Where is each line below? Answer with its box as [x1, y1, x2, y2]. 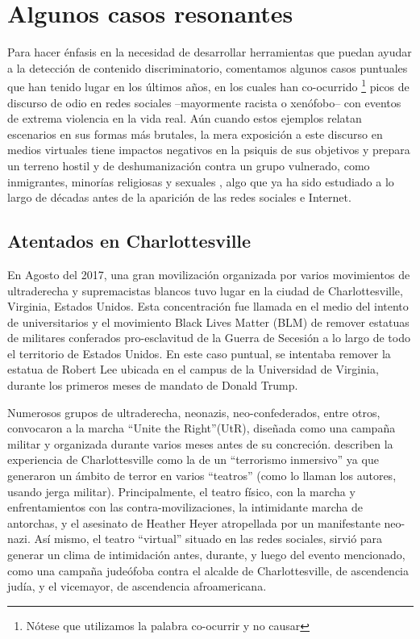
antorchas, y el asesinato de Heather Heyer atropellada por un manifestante [7, 514, 380, 531]
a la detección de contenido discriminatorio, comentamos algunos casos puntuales [7, 59, 408, 76]
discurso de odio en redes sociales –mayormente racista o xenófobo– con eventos [7, 94, 401, 111]
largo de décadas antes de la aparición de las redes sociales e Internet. [7, 189, 351, 206]
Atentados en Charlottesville [7, 228, 252, 253]
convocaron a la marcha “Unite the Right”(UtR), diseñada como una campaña [7, 420, 396, 436]
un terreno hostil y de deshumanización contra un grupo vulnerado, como [7, 157, 370, 173]
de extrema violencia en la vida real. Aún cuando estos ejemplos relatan [7, 110, 362, 127]
